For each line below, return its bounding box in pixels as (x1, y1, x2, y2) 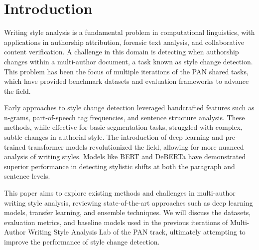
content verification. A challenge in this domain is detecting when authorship (4, 46, 239, 57)
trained (4, 141, 26, 152)
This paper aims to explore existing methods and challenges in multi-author (4, 188, 236, 198)
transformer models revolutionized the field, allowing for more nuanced (28, 141, 244, 152)
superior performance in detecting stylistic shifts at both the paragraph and (4, 161, 235, 171)
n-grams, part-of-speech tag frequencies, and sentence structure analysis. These (4, 112, 245, 122)
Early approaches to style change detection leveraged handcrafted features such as (4, 102, 255, 113)
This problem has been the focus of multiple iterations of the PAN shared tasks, (4, 66, 249, 76)
